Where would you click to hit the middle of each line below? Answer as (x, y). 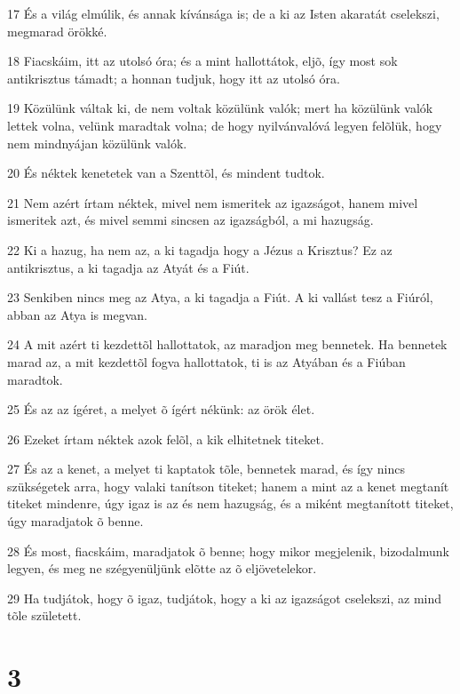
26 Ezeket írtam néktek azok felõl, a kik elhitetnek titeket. (166, 439)
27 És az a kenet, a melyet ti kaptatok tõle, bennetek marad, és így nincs (206, 469)
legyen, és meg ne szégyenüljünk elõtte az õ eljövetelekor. (162, 568)
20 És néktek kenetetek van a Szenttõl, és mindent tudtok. (166, 173)
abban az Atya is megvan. (77, 314)
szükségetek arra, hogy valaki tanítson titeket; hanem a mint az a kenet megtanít (228, 486)
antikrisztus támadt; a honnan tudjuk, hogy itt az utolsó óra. (174, 78)
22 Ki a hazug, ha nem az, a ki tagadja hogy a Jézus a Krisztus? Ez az (200, 249)
